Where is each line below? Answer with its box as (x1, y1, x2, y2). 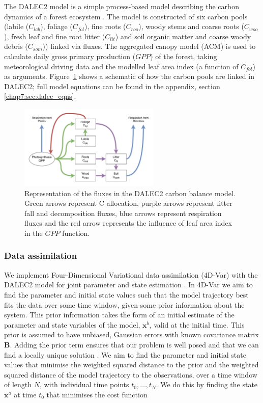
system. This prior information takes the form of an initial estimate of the (4, 309, 235, 320)
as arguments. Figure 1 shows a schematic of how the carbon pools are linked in (4, 71, 254, 82)
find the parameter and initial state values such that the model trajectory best (4, 289, 249, 300)
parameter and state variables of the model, (4, 319, 140, 330)
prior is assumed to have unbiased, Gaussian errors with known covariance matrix (4, 329, 259, 340)
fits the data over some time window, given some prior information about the (4, 299, 245, 310)
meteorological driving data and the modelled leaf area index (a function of (4, 61, 239, 71)
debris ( (4, 41, 28, 51)
